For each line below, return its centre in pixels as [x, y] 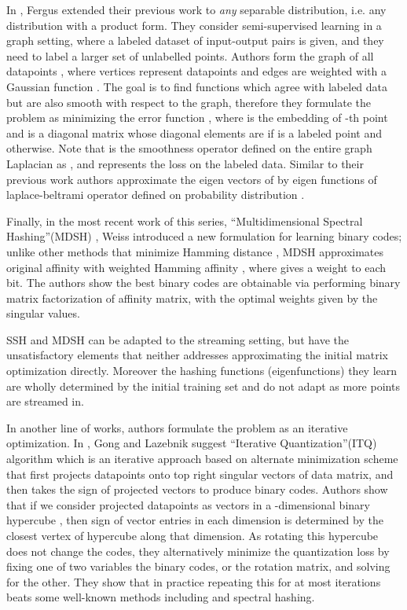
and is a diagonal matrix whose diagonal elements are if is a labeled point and [194, 132]
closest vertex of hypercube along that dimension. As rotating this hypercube [192, 535]
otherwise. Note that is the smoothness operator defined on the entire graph [189, 148]
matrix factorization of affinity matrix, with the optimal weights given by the [192, 298]
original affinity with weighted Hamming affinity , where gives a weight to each [196, 267]
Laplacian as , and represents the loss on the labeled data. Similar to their [185, 163]
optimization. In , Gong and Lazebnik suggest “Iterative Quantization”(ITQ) [192, 443]
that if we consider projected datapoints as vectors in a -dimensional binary [188, 504]
